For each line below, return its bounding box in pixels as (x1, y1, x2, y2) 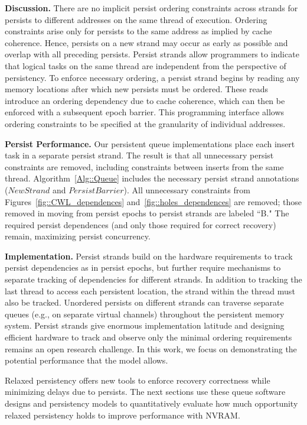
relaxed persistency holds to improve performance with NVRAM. (5, 408, 240, 421)
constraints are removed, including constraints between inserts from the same (5, 160, 284, 173)
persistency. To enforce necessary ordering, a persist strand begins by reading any (5, 71, 300, 83)
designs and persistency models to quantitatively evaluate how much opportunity (5, 397, 298, 409)
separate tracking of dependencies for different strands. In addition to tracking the (5, 273, 302, 286)
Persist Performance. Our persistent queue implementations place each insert (5, 137, 295, 150)
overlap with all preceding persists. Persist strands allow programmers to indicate (5, 48, 299, 60)
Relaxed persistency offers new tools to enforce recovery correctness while (5, 374, 270, 386)
